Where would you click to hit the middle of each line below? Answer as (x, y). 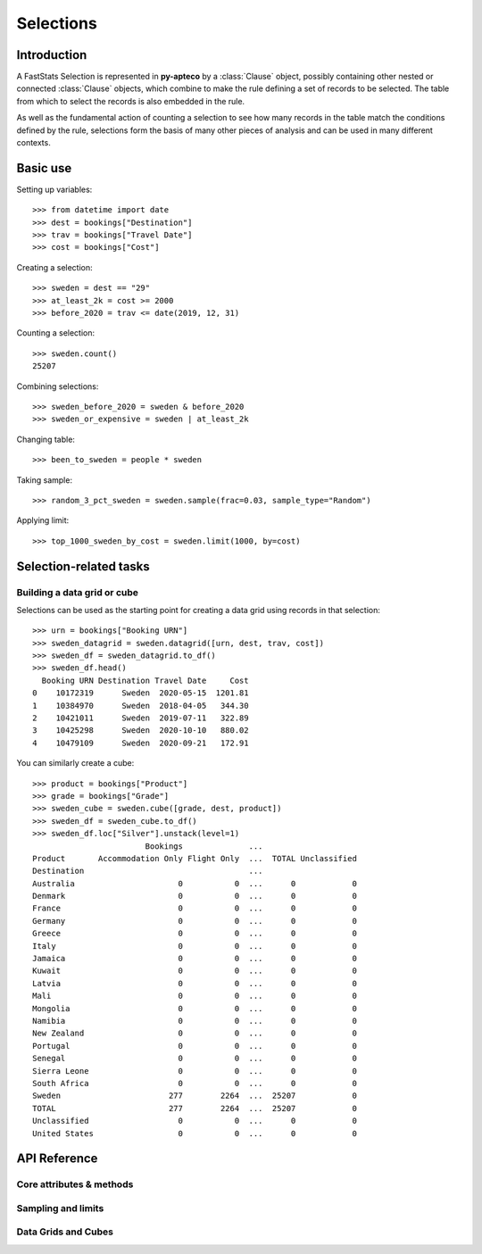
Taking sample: (45, 480)
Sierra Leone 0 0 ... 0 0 (195, 1071)
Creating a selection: (54, 267)
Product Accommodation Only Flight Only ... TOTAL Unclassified (195, 858)
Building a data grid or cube (77, 592)
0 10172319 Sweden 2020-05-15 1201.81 (141, 693)
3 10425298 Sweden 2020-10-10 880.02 (141, 731)
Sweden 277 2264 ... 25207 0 (195, 1096)
